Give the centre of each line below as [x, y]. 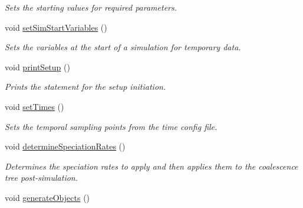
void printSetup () [37, 66]
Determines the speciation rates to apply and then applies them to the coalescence [151, 166]
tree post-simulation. [41, 178]
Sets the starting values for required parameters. [91, 7]
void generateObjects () [47, 197]
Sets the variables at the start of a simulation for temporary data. [123, 47]
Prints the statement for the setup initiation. [85, 87]
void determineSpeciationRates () [65, 146]
